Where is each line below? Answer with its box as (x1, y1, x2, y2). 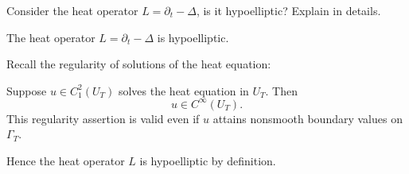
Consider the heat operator (6, 2, 138, 18)
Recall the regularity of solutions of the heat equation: (6, 56, 271, 72)
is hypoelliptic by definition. (139, 153, 276, 169)
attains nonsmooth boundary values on (212, 110, 403, 126)
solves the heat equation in (118, 82, 249, 99)
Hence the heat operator (6, 153, 125, 169)
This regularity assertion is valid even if (6, 110, 200, 126)
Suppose (6, 82, 47, 99)
